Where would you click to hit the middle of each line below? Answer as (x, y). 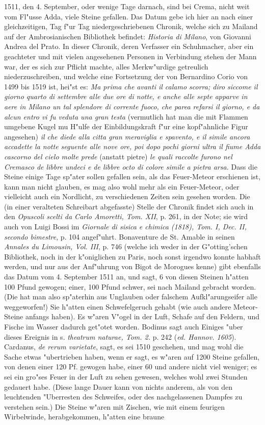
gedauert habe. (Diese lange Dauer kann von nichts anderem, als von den (118, 386)
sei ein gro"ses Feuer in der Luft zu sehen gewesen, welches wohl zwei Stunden (126, 376)
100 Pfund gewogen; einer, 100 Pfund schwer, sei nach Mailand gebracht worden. (130, 286)
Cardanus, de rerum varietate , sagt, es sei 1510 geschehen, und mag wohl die (124, 347)
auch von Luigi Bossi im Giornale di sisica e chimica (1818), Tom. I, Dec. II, (125, 227)
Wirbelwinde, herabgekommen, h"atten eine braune (84, 417)
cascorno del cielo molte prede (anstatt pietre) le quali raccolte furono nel (118, 156)
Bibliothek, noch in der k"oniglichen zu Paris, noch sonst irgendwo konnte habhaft (132, 256)
